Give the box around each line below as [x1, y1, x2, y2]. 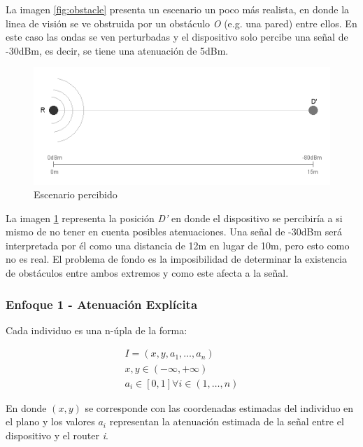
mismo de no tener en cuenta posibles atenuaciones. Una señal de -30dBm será [6, 224, 342, 239]
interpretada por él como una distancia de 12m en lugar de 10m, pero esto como [6, 238, 350, 252]
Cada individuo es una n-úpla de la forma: [6, 322, 187, 337]
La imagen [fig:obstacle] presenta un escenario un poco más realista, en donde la [6, 2, 350, 16]
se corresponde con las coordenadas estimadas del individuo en [85, 400, 354, 415]
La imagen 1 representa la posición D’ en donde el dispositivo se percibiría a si [6, 210, 343, 225]
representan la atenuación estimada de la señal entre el [109, 414, 344, 429]
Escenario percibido [34, 187, 118, 202]
